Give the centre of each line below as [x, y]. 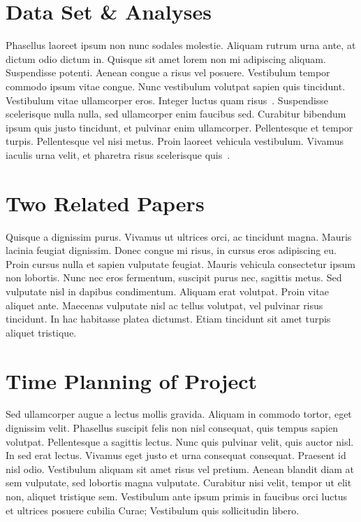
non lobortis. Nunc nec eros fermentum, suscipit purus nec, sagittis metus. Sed [174, 277]
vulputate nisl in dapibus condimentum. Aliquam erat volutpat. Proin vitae [167, 291]
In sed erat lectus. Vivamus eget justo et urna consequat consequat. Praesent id [176, 455]
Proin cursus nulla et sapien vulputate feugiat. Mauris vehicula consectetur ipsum [180, 263]
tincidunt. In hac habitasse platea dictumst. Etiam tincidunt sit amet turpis [168, 319]
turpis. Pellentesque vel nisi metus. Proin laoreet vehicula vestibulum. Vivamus [175, 141]
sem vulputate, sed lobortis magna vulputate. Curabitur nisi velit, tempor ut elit [179, 482]
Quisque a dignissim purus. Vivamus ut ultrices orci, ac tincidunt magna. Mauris [179, 236]
